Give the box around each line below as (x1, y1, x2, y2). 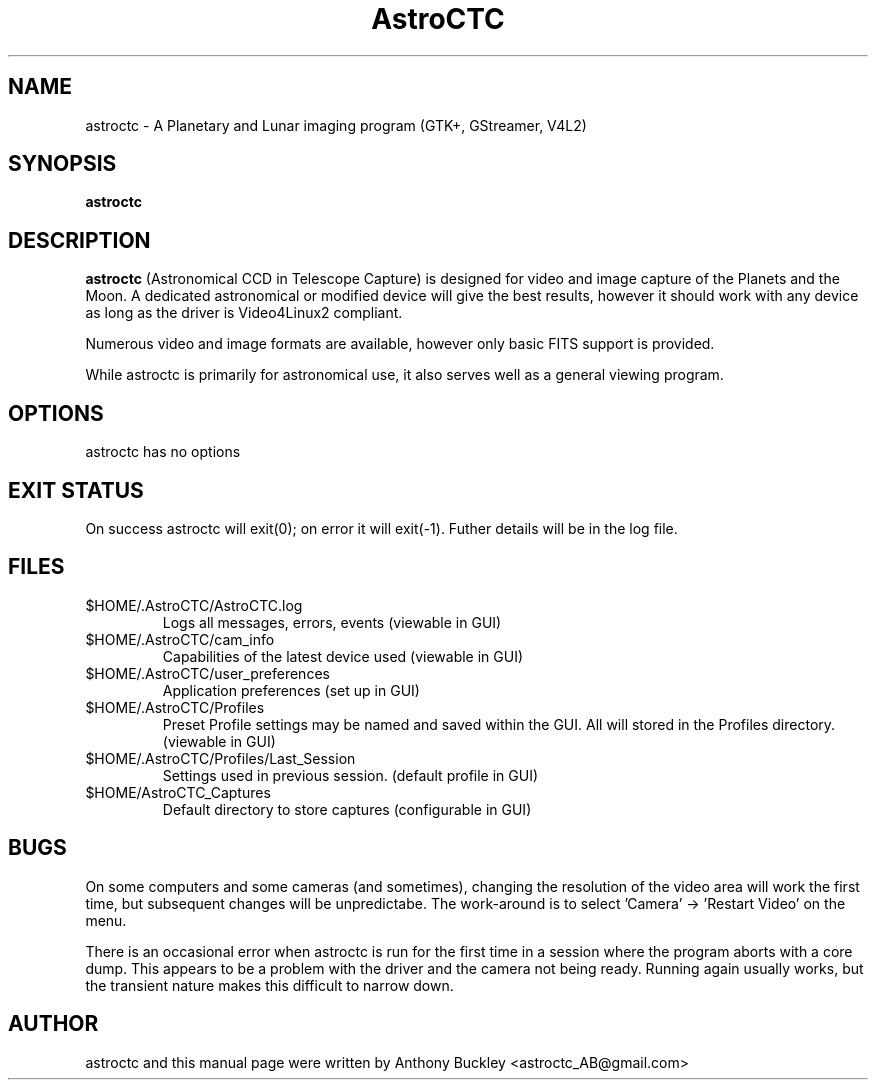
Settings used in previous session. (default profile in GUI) (162, 766, 539, 784)
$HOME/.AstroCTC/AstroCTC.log (85, 596, 303, 614)
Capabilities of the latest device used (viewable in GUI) (162, 647, 524, 665)
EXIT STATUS (8, 477, 144, 503)
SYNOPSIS (8, 151, 117, 177)
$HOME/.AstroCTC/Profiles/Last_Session (85, 749, 356, 767)
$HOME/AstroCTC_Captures (85, 783, 271, 801)
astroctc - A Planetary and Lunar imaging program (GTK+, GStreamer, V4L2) (85, 116, 587, 134)
